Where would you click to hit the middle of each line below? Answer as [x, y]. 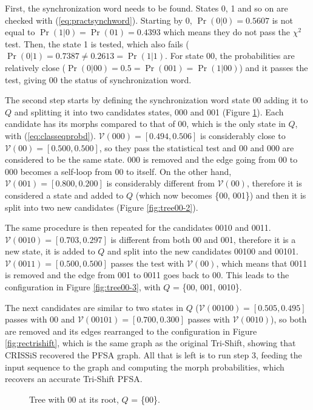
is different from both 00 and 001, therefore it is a [203, 239]
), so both [288, 319]
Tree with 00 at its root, [74, 399]
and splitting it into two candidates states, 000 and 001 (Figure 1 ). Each [149, 111]
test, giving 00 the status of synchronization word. [98, 79]
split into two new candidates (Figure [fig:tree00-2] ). [102, 207]
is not [282, 20]
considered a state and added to [64, 195]
